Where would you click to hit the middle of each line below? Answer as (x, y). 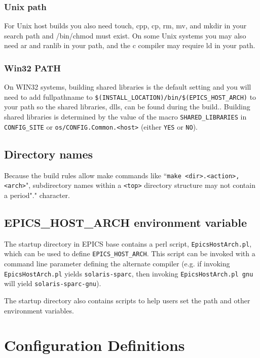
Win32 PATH (32, 68)
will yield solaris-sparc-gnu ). (53, 283)
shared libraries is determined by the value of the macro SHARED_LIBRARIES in (125, 117)
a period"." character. (37, 195)
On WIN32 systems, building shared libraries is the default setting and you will (128, 87)
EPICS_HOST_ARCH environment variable (126, 222)
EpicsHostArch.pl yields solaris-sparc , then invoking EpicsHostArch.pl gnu (129, 273)
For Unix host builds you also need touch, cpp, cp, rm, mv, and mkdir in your (125, 26)
